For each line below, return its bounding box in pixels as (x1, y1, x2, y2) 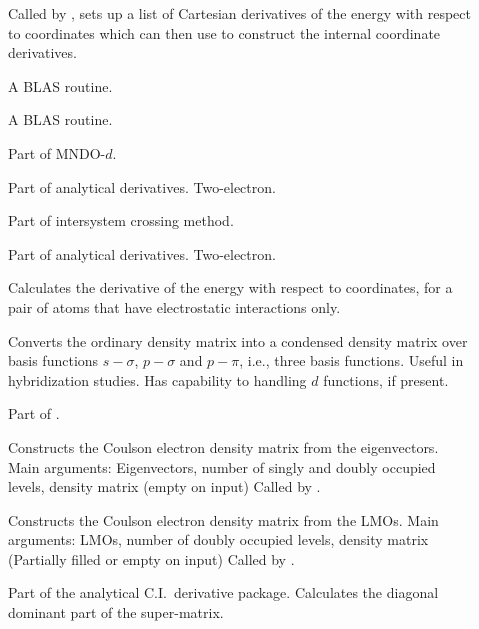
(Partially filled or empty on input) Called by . (8, 548, 295, 569)
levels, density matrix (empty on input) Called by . (8, 476, 321, 497)
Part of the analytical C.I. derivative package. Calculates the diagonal (8, 582, 439, 603)
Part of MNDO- (8, 142, 106, 163)
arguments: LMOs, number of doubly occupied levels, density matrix (8, 529, 429, 550)
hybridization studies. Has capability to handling (8, 369, 307, 390)
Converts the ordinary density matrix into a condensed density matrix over (8, 330, 468, 351)
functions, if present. (323, 369, 449, 390)
